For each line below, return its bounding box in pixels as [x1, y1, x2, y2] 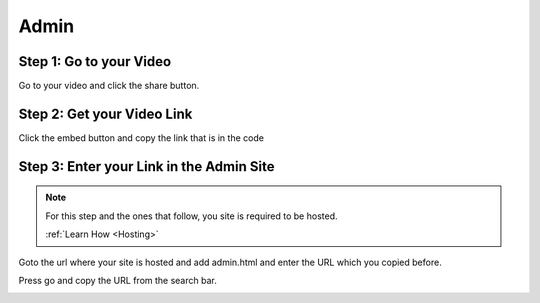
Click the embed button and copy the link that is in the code [18, 131, 265, 144]
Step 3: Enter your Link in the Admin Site [18, 158, 275, 175]
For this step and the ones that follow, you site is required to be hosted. [45, 210, 338, 222]
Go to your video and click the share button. [18, 80, 200, 92]
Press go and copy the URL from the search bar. [18, 274, 217, 286]
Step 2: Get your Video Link [18, 105, 193, 122]
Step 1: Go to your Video [18, 53, 172, 70]
